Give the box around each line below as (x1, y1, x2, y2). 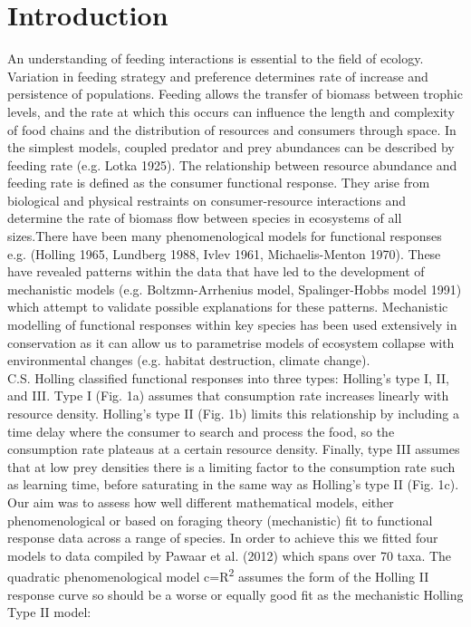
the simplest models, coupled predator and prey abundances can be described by (7, 138, 455, 157)
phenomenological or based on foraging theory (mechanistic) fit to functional (7, 510, 433, 529)
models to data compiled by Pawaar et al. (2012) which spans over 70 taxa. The (7, 545, 452, 564)
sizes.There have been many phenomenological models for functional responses (7, 227, 442, 246)
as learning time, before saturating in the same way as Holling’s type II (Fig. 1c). (7, 475, 459, 494)
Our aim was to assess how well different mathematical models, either (7, 492, 394, 511)
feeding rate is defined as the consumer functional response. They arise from (7, 173, 430, 192)
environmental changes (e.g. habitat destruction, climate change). (7, 351, 370, 370)
